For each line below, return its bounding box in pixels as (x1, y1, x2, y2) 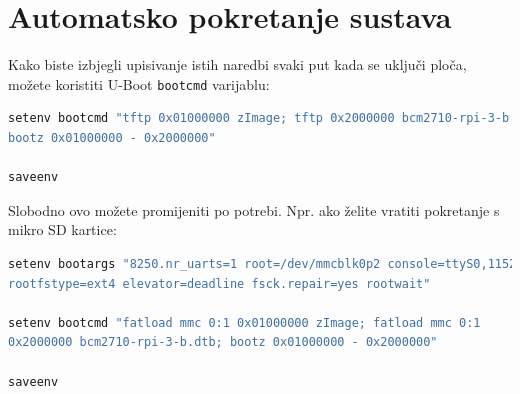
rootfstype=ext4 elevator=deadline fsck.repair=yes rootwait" (8, 276, 431, 291)
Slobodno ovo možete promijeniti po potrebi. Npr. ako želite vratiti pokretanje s (8, 199, 500, 220)
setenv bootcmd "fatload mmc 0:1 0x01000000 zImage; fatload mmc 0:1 (8, 315, 481, 330)
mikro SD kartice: (8, 219, 117, 240)
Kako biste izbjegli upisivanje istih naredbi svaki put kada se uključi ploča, (8, 54, 467, 75)
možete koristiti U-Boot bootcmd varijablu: (8, 73, 270, 94)
